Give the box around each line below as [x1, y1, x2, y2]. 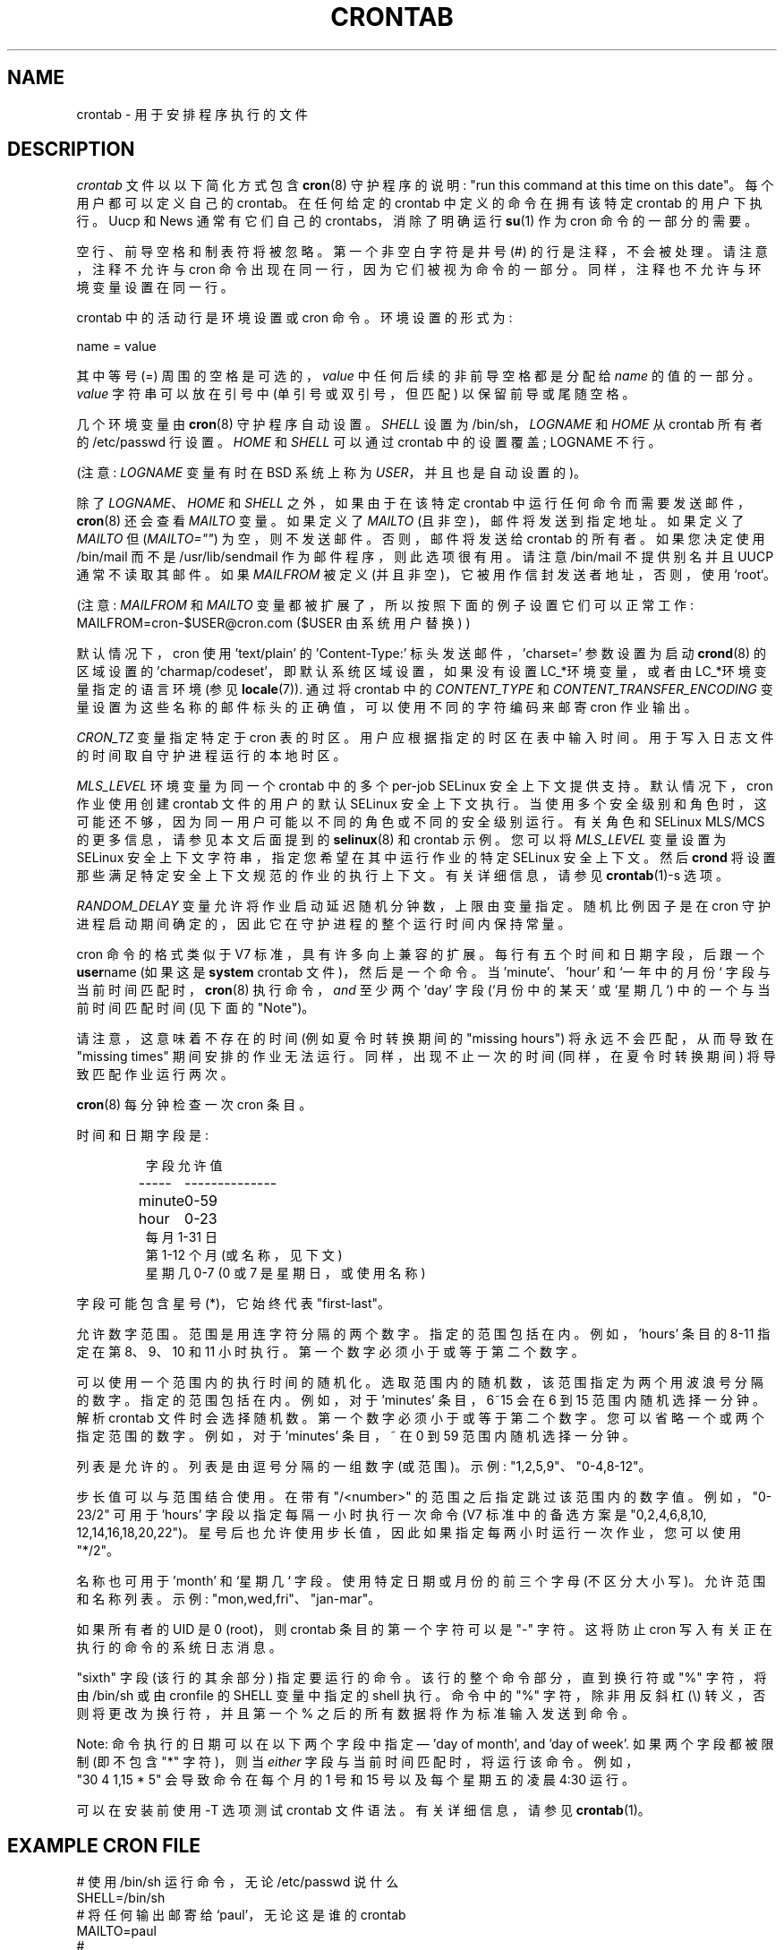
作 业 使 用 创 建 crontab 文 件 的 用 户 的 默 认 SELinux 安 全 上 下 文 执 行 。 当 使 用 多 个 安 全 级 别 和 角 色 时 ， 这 [76, 796, 767, 812]
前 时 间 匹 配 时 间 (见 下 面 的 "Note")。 [76, 1000, 315, 1016]
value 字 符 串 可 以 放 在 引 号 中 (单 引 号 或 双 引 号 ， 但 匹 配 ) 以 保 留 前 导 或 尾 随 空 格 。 [76, 386, 635, 402]
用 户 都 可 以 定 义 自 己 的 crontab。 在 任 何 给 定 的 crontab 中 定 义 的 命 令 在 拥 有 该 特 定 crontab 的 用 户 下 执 [76, 195, 763, 211]
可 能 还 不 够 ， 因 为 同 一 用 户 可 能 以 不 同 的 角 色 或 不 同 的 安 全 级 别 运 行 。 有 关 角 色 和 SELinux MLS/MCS [76, 814, 765, 830]
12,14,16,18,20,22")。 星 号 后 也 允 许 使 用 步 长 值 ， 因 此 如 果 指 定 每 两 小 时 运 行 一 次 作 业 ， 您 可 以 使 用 [76, 1525, 741, 1541]
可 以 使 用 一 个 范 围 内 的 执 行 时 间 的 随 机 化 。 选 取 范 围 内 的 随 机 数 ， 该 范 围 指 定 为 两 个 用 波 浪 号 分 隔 [76, 1374, 763, 1390]
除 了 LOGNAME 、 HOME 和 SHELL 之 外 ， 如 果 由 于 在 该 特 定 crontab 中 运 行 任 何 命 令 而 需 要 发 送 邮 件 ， [76, 495, 750, 511]
